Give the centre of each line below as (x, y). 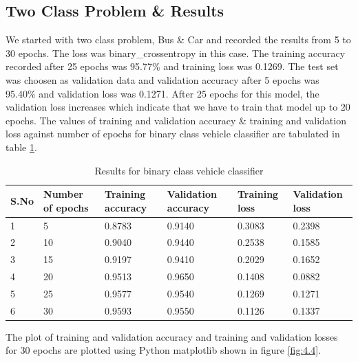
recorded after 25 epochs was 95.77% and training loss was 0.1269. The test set (172, 66)
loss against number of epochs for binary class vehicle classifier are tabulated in (173, 134)
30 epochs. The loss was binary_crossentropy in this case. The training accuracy (176, 53)
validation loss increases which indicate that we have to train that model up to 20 (178, 107)
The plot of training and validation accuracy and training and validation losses (172, 336)
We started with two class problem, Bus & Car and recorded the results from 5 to (178, 39)
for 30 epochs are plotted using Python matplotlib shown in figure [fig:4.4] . (163, 350)
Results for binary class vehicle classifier (179, 170)
